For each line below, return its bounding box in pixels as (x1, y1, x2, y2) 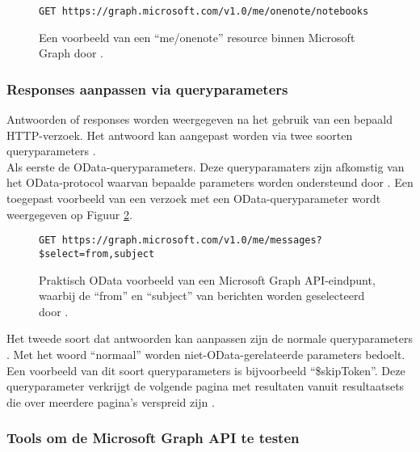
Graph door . (39, 44, 103, 61)
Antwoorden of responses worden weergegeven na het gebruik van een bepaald (6, 111, 393, 128)
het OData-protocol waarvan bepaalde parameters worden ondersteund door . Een (6, 174, 414, 191)
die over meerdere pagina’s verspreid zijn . (6, 393, 215, 410)
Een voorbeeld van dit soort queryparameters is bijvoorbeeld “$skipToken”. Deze (6, 361, 405, 378)
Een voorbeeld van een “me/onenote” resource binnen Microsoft (39, 28, 355, 45)
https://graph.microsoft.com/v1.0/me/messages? (61, 234, 322, 247)
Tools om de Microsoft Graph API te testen (6, 428, 300, 448)
